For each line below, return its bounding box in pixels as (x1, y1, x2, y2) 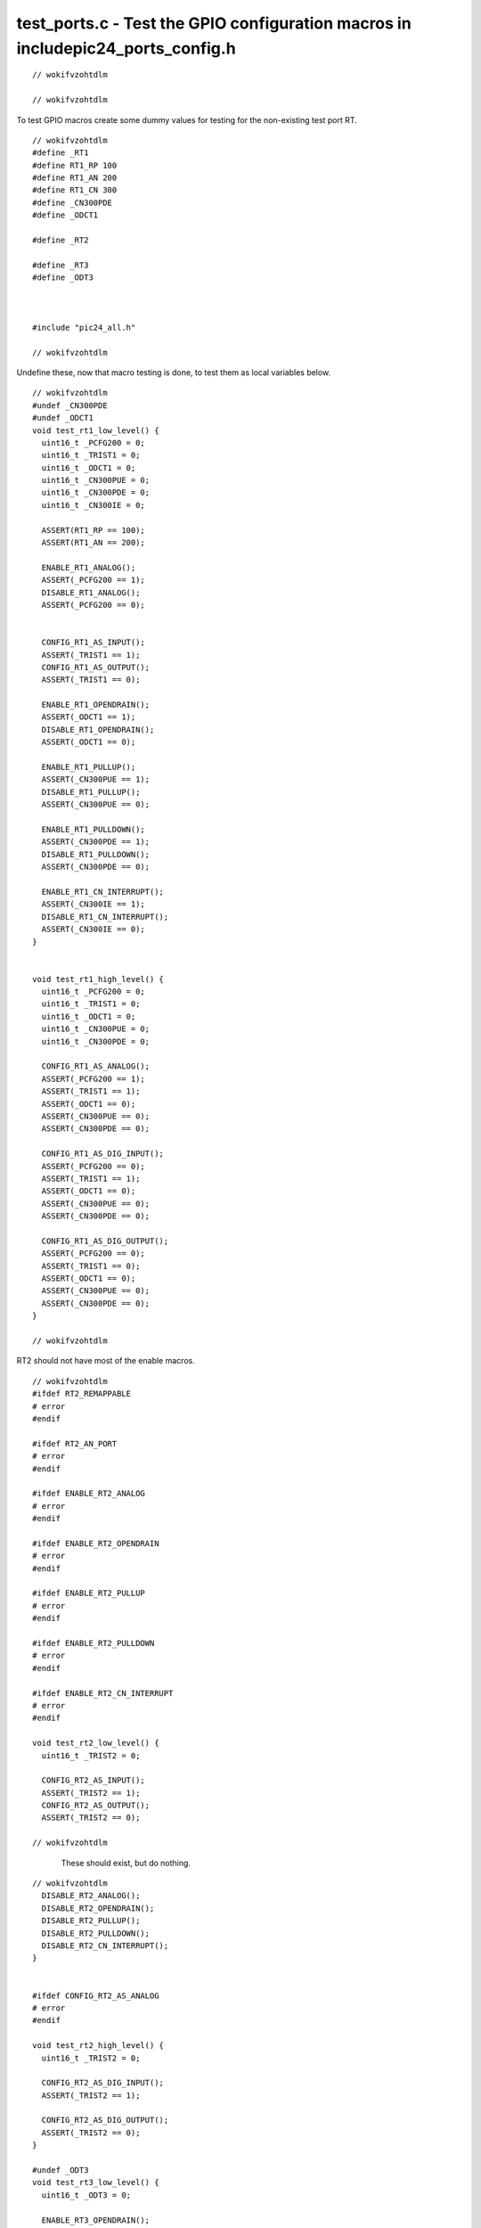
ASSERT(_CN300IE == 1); (41, 899, 146, 909)
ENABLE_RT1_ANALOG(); (41, 562, 136, 572)
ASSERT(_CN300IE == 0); (41, 924, 146, 935)
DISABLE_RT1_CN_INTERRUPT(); (41, 912, 169, 922)
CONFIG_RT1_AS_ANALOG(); (41, 1061, 151, 1071)
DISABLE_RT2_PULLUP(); (41, 1916, 141, 1926)
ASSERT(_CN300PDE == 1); (41, 837, 151, 847)
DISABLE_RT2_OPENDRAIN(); (41, 1903, 155, 1913)
